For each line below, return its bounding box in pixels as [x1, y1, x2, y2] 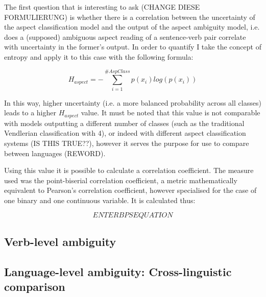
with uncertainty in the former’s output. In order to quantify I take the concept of [4, 41, 261, 52]
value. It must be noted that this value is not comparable [81, 107, 260, 118]
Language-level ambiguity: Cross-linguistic [4, 263, 232, 279]
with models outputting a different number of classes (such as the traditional [4, 117, 245, 128]
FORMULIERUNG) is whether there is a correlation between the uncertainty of [4, 11, 255, 22]
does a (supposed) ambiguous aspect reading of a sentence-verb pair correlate [4, 31, 246, 42]
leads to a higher [4, 107, 57, 118]
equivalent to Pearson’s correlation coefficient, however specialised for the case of [4, 185, 257, 195]
